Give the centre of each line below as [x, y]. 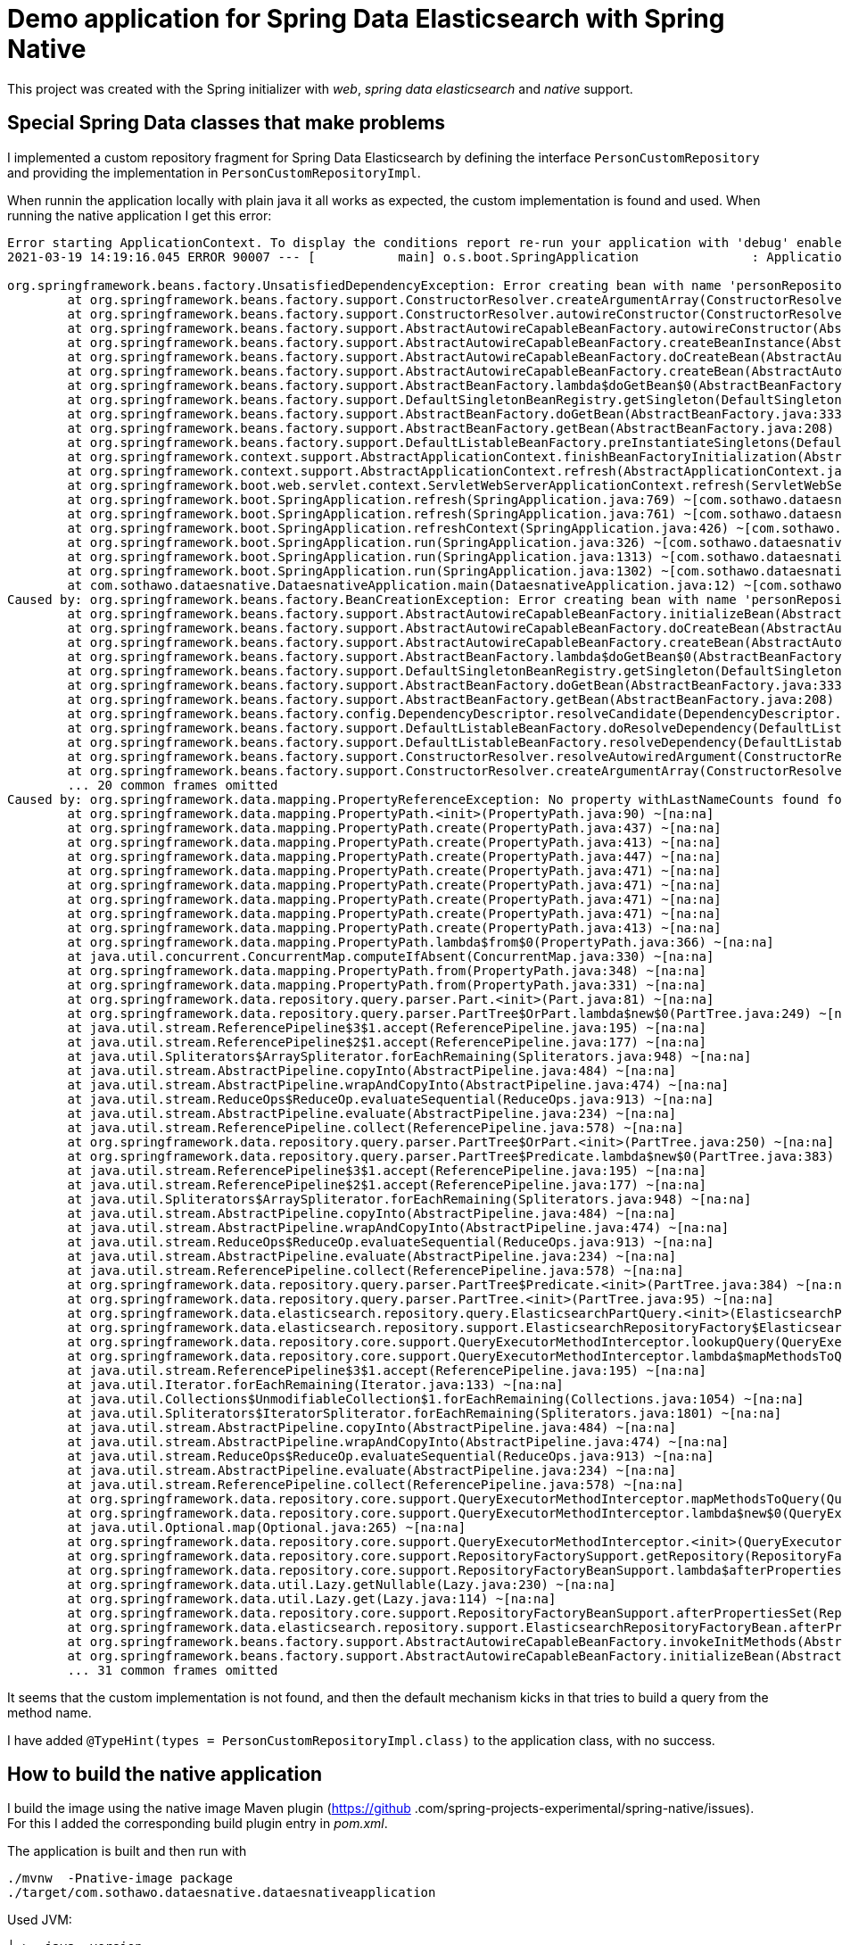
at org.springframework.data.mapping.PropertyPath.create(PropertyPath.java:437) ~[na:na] [394, 828]
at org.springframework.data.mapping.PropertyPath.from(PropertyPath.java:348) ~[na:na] [387, 970]
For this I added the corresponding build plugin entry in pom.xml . [198, 1824]
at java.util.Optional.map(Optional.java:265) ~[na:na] [267, 1527]
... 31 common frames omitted [173, 1670]
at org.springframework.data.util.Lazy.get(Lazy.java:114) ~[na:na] [312, 1598]
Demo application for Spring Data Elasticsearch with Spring [366, 19]
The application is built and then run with [127, 1851]
